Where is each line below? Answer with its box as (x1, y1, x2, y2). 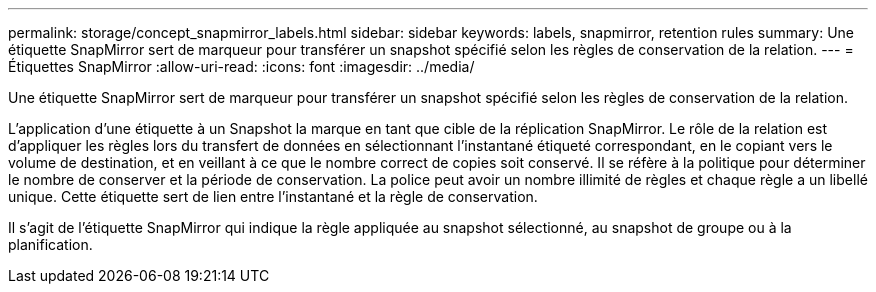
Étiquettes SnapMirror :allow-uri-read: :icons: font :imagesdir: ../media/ (8, 58, 475, 75)
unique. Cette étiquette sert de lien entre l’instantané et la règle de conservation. (8, 188, 538, 205)
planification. (8, 236, 93, 253)
